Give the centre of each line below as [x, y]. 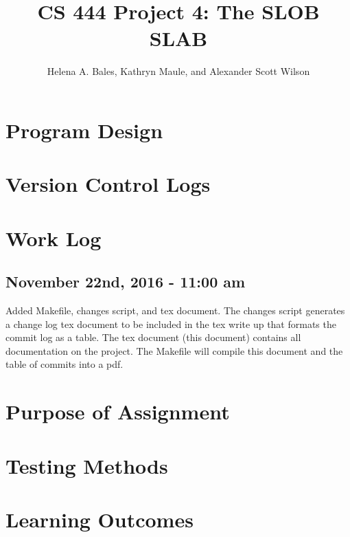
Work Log [54, 238]
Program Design [84, 130]
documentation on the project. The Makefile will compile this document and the [174, 350]
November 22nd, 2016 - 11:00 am [126, 282]
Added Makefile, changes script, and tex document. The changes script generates [175, 310]
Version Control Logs [108, 184]
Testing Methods [87, 465]
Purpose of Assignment [118, 412]
